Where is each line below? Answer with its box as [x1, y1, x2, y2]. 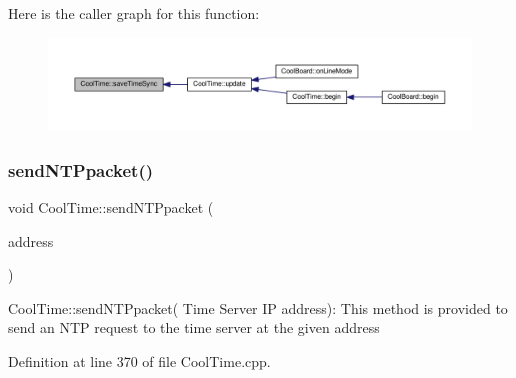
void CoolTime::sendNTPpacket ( [8, 196, 214, 217]
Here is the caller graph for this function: [8, 3, 260, 23]
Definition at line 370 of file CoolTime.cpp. [8, 350, 271, 371]
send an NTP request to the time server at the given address [8, 317, 380, 338]
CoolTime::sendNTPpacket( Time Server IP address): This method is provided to [8, 297, 508, 318]
